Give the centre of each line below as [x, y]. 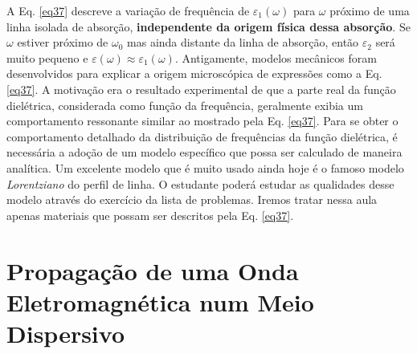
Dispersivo [66, 333]
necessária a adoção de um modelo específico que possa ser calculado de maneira [204, 152]
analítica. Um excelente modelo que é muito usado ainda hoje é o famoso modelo [205, 167]
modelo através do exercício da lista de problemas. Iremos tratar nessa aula [192, 199]
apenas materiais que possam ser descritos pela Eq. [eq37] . [150, 215]
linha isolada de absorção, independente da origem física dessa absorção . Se [208, 26]
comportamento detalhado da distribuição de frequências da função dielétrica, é [202, 136]
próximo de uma [370, 10]
